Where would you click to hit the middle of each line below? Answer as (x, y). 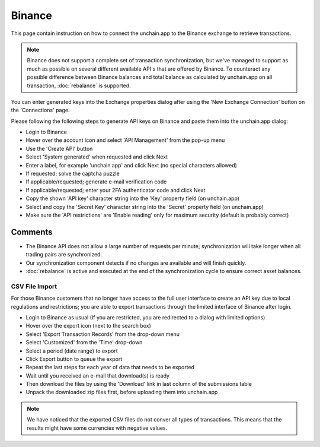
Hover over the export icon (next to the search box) (88, 326)
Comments (32, 232)
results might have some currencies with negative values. (97, 428)
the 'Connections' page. (40, 110)
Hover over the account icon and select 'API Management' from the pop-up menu (125, 140)
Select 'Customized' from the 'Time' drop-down (84, 343)
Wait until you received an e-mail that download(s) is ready (98, 375)
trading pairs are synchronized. (64, 255)
